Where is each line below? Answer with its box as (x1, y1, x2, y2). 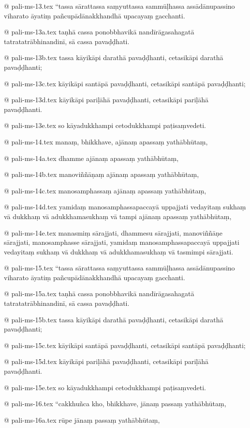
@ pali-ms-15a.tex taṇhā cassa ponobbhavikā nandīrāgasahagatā (4, 288, 194, 299)
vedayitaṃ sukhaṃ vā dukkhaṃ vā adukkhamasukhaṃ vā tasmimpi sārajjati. (4, 246, 234, 256)
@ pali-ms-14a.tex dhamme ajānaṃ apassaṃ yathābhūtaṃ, (4, 153, 179, 163)
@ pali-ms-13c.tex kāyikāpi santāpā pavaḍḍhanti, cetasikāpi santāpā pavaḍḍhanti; (4, 78, 246, 88)
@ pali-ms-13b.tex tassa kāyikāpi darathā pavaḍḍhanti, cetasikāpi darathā (4, 52, 223, 63)
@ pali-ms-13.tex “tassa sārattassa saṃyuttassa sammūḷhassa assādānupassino (4, 1, 235, 11)
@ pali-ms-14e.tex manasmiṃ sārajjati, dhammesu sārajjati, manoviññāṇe (4, 227, 222, 238)
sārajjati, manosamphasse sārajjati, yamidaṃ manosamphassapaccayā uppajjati (4, 237, 239, 247)
